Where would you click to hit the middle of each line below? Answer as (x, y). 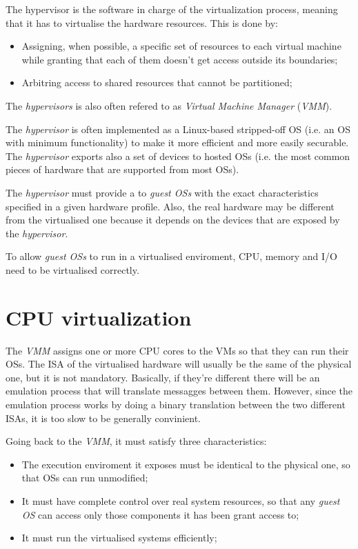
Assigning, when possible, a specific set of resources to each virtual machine (181, 46)
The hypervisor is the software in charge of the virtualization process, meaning (172, 9)
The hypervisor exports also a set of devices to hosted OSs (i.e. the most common (178, 156)
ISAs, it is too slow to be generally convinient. (103, 418)
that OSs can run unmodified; (85, 478)
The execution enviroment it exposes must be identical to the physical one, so (186, 464)
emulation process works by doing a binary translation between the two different (176, 404)
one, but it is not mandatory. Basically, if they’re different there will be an (163, 377)
